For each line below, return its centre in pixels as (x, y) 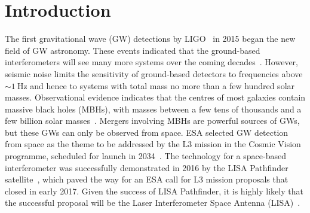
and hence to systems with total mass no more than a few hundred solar (162, 85)
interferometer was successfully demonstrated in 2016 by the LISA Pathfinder (147, 167)
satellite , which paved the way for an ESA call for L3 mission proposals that (147, 179)
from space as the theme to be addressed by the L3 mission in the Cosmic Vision (153, 144)
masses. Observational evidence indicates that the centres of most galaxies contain (155, 97)
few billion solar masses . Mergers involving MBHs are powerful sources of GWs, (152, 121)
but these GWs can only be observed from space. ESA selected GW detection (147, 132)
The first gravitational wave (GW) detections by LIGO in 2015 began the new (150, 39)
